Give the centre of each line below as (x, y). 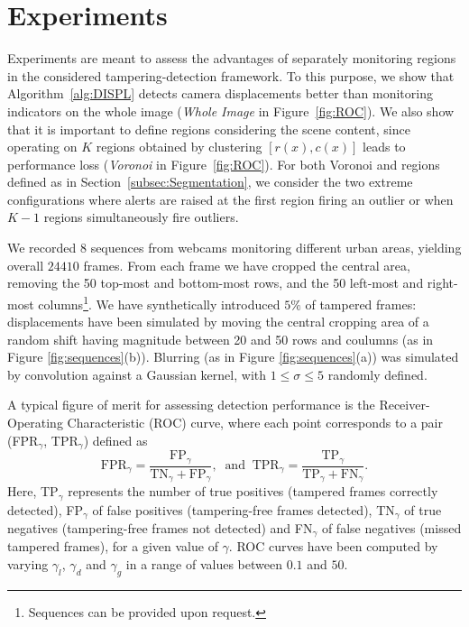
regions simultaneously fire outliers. (141, 217)
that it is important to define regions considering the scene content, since (209, 129)
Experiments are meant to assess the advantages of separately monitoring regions (232, 58)
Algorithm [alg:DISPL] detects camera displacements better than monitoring (220, 93)
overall (26, 265)
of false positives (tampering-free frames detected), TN (244, 509)
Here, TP (33, 491)
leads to (384, 147)
